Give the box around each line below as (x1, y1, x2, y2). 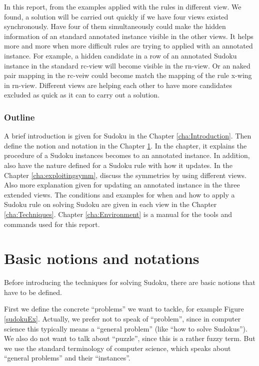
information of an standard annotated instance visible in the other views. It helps (4, 30, 253, 41)
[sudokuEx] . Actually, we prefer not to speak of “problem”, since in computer (4, 313, 241, 323)
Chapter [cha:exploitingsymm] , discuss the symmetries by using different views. (4, 169, 246, 180)
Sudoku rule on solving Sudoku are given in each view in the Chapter (4, 199, 217, 209)
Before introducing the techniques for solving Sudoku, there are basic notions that (4, 277, 255, 287)
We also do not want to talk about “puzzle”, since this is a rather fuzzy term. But (4, 333, 255, 343)
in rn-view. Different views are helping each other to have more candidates (4, 79, 232, 90)
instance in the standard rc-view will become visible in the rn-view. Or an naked (4, 60, 250, 70)
